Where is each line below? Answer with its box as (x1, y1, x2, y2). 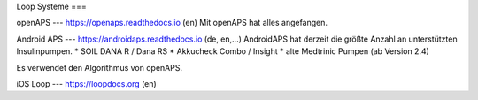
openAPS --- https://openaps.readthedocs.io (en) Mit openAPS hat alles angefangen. (16, 18, 328, 28)
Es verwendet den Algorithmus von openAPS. (16, 62, 183, 73)
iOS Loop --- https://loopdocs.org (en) (16, 78, 157, 88)
